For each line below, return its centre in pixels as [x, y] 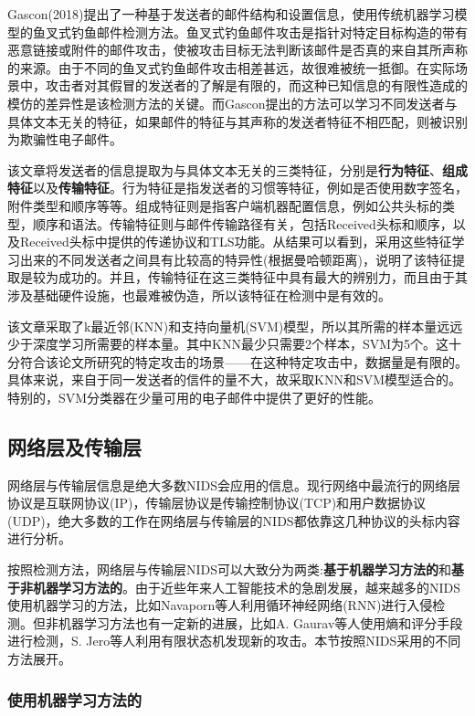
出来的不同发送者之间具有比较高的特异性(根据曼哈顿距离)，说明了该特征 [236, 259]
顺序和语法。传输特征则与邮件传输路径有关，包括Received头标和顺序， [243, 223]
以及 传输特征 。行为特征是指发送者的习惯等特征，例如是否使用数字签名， [250, 188]
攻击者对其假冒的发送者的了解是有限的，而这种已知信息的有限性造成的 [256, 85]
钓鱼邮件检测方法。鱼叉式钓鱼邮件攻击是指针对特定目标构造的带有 [269, 32]
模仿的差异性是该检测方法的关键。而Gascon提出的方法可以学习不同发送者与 [232, 103]
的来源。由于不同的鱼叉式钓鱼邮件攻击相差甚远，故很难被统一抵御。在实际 [231, 67]
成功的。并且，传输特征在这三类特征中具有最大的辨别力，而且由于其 [263, 277]
